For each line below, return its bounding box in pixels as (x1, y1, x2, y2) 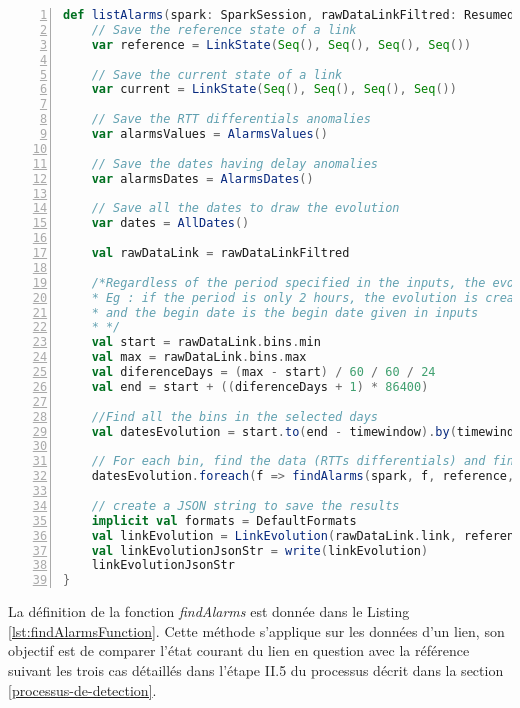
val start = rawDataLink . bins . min (91, 335, 321, 350)
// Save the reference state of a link (91, 22, 357, 37)
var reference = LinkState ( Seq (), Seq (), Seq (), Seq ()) (91, 37, 472, 52)
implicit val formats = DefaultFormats (91, 513, 357, 528)
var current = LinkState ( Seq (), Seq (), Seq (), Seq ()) (91, 82, 457, 97)
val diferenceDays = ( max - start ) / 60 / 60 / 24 (91, 365, 436, 379)
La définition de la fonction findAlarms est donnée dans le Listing (8, 601, 410, 622)
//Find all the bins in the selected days (91, 409, 378, 424)
